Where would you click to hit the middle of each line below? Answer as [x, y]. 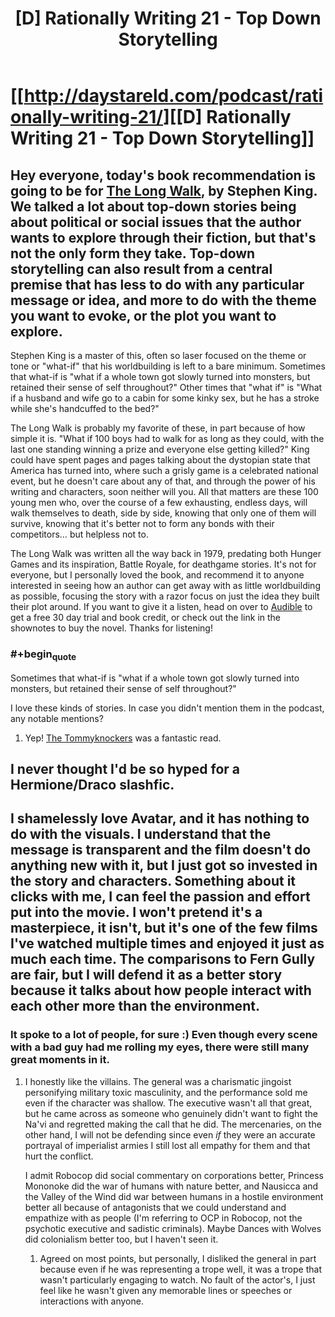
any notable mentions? [57, 718]
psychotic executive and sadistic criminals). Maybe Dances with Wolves [173, 1228]
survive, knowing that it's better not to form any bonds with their [142, 523]
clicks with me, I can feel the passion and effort [160, 897]
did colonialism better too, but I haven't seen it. [121, 1239]
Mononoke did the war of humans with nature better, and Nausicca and [171, 1186]
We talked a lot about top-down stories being [153, 206]
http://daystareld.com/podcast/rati [173, 96]
